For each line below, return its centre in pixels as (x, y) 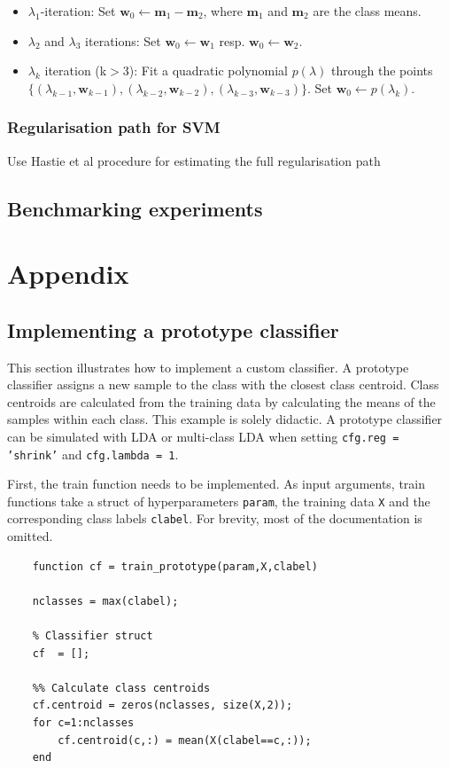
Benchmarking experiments (135, 208)
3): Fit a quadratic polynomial (205, 71)
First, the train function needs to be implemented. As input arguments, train (217, 484)
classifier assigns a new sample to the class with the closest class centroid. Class (223, 384)
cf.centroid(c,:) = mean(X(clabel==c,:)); (185, 740)
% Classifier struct (93, 636)
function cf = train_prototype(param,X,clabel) (175, 566)
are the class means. (367, 11)
